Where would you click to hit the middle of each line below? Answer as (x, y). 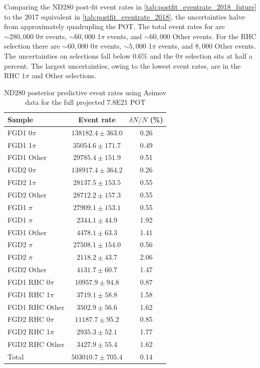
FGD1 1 (20, 145)
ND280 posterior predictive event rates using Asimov (85, 92)
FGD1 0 (20, 132)
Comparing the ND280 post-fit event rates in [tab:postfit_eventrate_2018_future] (130, 7)
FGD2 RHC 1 (29, 332)
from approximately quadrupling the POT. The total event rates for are (114, 26)
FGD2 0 (20, 170)
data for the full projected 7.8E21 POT (85, 102)
